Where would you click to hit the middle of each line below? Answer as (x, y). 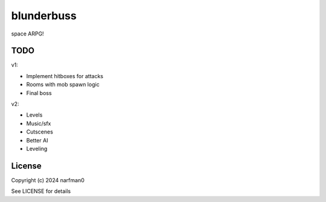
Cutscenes (40, 132)
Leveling (37, 148)
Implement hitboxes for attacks (65, 76)
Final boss (39, 93)
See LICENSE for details (41, 191)
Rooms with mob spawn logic (63, 85)
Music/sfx (39, 123)
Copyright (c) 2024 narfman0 (48, 180)
